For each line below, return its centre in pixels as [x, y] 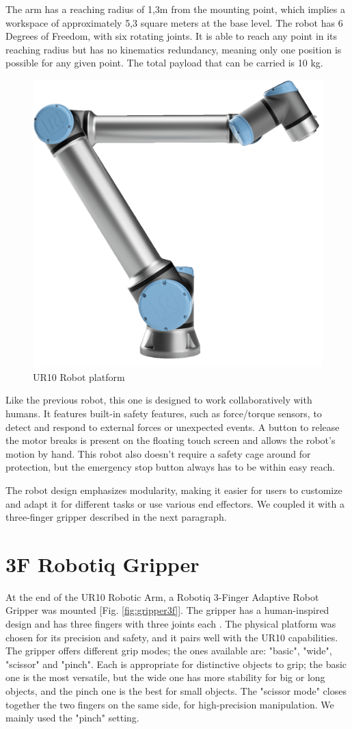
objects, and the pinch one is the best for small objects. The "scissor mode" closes [176, 691]
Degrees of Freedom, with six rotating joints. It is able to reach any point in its [172, 36]
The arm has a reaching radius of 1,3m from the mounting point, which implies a [175, 9]
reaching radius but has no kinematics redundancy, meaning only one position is [174, 49]
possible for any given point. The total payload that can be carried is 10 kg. [164, 63]
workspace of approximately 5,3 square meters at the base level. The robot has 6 [174, 22]
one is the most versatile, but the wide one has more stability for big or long [165, 677]
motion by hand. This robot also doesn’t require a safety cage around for [158, 453]
